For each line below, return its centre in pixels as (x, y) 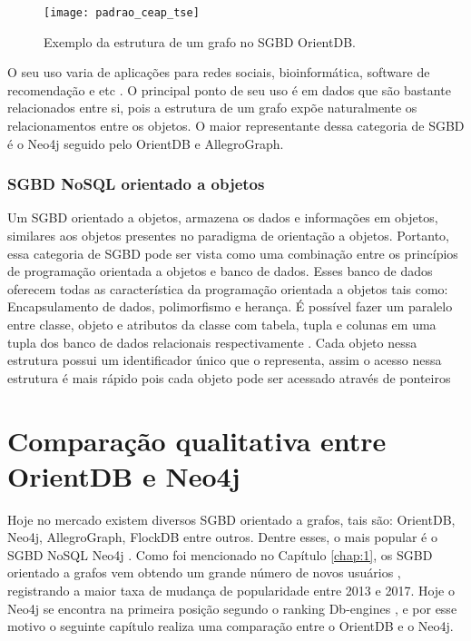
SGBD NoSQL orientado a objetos (136, 184)
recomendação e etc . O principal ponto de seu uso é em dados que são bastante (229, 89)
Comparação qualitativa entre (197, 440)
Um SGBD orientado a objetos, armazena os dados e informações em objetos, (223, 217)
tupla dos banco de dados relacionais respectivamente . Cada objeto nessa (212, 342)
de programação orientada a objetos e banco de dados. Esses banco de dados (220, 271)
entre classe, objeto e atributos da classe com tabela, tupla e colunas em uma (222, 324)
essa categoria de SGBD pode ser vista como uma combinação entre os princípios (233, 253)
